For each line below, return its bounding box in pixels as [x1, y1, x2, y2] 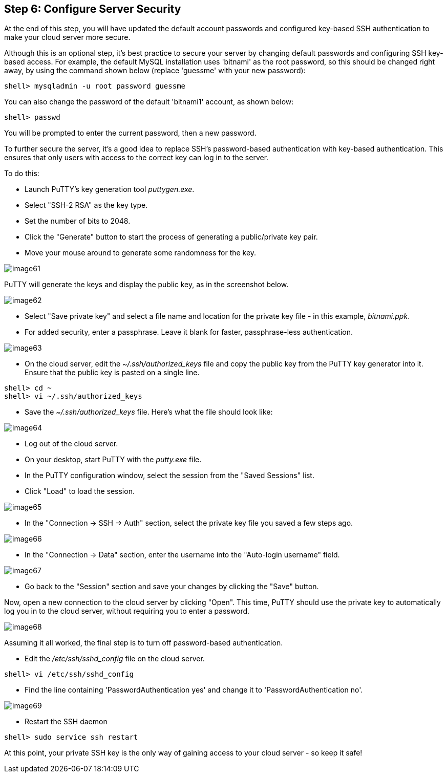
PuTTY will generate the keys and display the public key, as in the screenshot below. [4, 280, 289, 289]
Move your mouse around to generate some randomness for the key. [25, 248, 257, 257]
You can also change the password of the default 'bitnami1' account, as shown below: [4, 97, 294, 106]
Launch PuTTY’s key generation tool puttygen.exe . [25, 185, 195, 194]
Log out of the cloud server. [25, 439, 118, 448]
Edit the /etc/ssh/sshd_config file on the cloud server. [25, 654, 205, 663]
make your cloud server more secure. [4, 33, 131, 42]
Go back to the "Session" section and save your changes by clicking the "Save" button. [25, 582, 319, 591]
